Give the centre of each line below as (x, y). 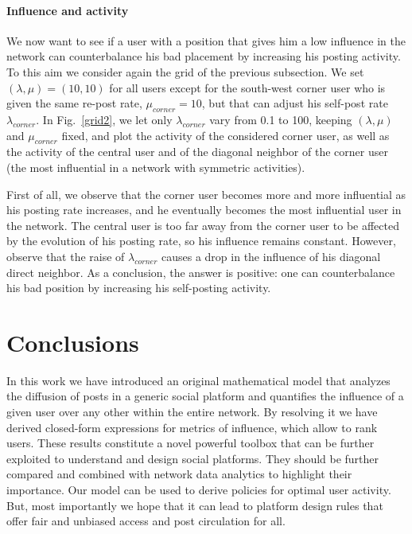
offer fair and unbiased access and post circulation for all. (146, 521)
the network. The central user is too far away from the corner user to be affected (203, 225)
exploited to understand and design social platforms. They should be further (193, 458)
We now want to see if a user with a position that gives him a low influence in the (206, 40)
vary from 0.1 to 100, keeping (281, 119)
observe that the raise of (66, 256)
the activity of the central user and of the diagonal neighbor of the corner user (197, 152)
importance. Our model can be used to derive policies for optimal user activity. (199, 489)
